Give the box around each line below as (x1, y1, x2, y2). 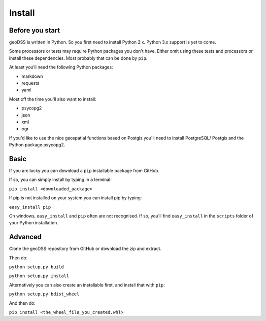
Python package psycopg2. (9, 142, 65, 148)
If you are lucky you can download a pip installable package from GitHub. (9, 168, 160, 174)
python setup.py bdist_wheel (9, 291, 80, 297)
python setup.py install (9, 273, 69, 279)
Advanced (9, 233, 42, 241)
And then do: (9, 300, 35, 306)
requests (21, 80, 39, 86)
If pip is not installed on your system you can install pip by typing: (9, 195, 142, 201)
